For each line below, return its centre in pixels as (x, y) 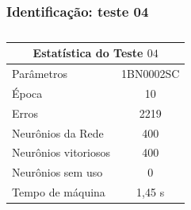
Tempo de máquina (59, 192)
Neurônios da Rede (58, 132)
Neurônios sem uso (57, 172)
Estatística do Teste (88, 53)
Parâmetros (40, 74)
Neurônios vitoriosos (61, 152)
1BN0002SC (150, 74)
